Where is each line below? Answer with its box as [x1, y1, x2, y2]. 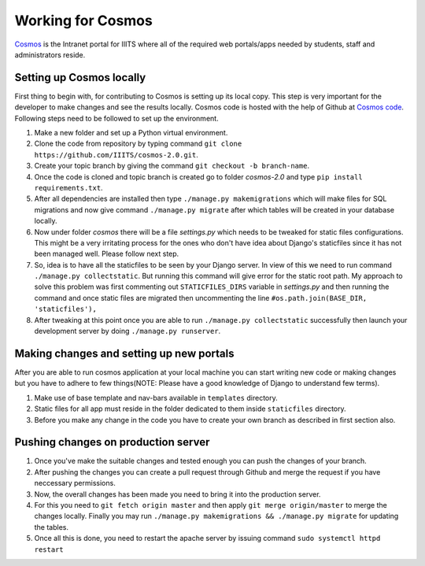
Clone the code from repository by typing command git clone [34, 139, 242, 149]
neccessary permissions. [34, 479, 116, 488]
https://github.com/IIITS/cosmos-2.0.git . [34, 150, 198, 159]
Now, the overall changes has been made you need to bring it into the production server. [34, 489, 321, 499]
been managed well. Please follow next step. [34, 249, 179, 259]
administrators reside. [14, 50, 86, 59]
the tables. [34, 522, 69, 531]
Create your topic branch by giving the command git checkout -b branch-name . [34, 161, 310, 171]
